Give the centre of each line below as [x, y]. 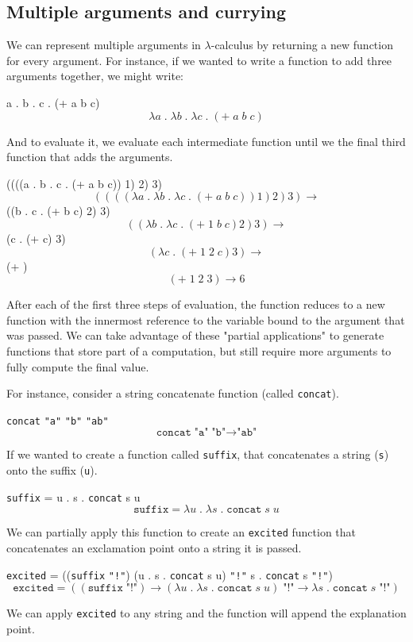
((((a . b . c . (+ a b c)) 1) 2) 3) [84, 183]
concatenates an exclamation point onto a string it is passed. [154, 548]
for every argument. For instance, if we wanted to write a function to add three [199, 60]
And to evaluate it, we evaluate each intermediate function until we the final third [206, 141]
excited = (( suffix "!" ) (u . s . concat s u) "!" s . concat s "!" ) [170, 574]
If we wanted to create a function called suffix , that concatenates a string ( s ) [198, 454]
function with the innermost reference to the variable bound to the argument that [206, 319]
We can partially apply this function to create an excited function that [181, 532]
